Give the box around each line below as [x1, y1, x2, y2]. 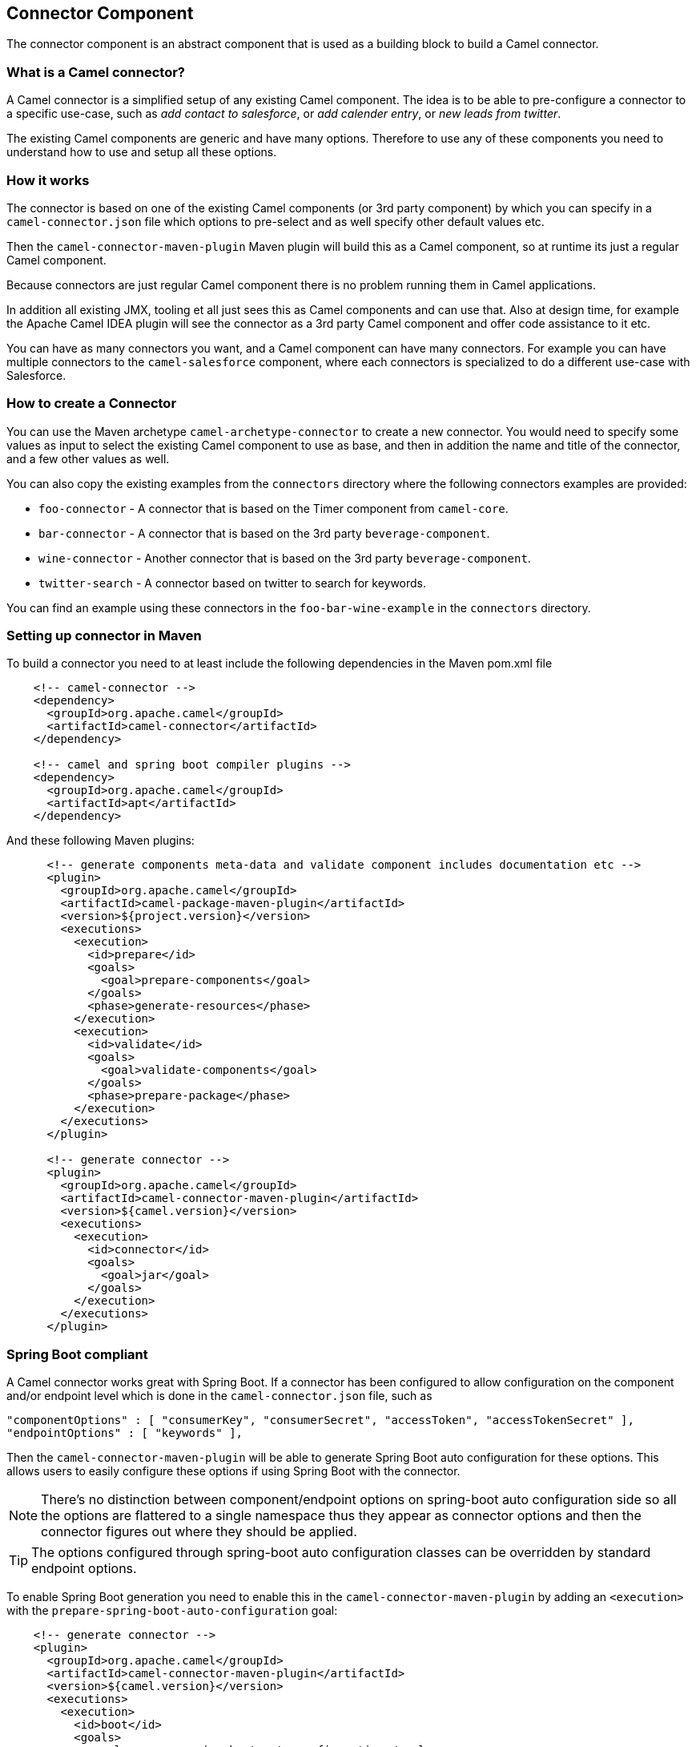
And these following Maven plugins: [6, 833, 195, 848]
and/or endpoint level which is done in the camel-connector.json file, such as [6, 1389, 432, 1403]
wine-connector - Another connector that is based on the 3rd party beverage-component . [38, 551, 531, 565]
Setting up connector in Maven [6, 627, 202, 644]
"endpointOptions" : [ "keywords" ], [6, 1426, 243, 1440]
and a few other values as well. [6, 451, 170, 466]
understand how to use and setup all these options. [6, 145, 277, 159]
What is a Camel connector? [6, 63, 186, 80]
